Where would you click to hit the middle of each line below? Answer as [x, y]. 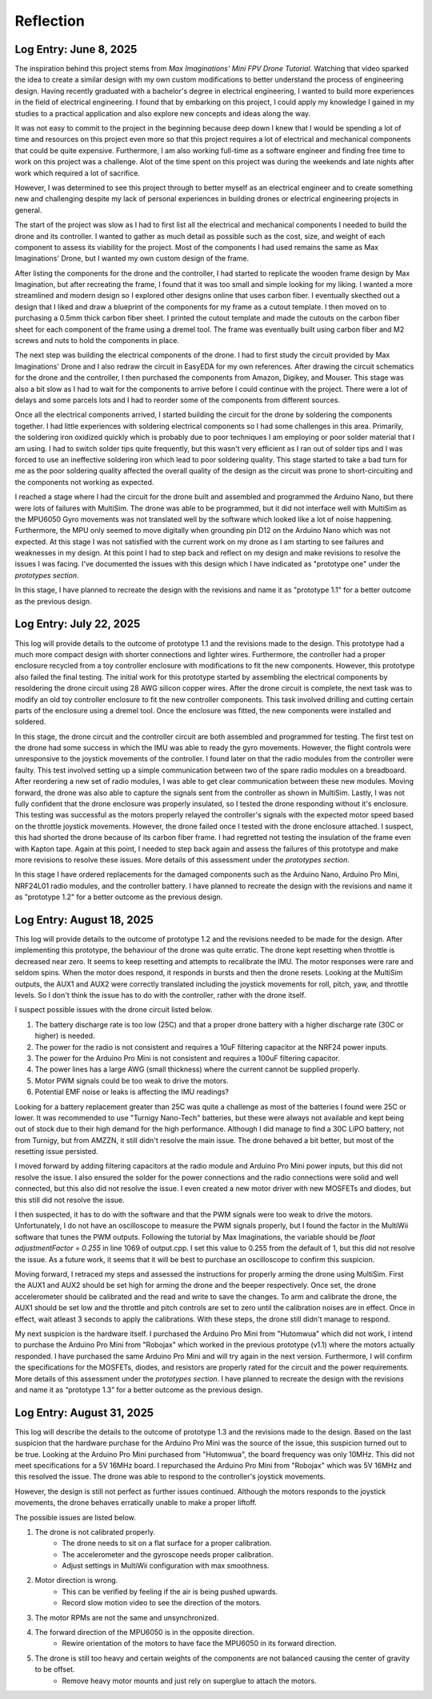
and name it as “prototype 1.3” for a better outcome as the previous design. [139, 1390]
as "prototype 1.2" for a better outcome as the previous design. [119, 897]
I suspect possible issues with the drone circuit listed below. [114, 1010]
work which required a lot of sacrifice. [77, 173]
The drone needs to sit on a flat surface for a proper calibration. [167, 1544]
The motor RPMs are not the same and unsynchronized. [127, 1617]
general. [28, 210]
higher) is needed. [65, 1036]
